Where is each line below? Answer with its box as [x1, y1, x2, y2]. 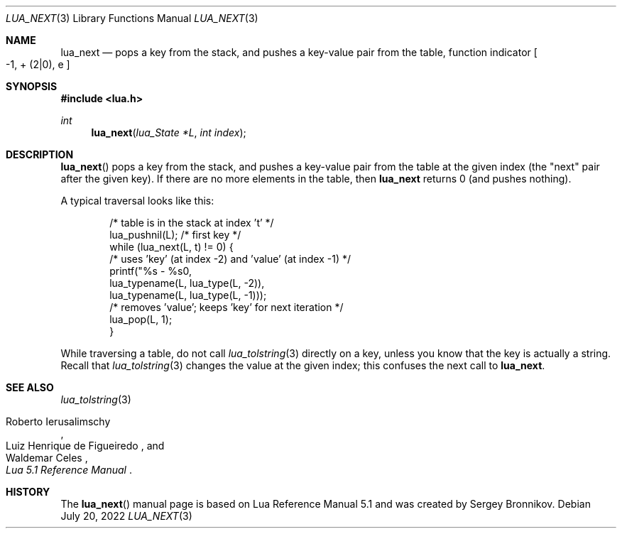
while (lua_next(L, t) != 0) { [109, 241, 234, 253]
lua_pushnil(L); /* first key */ [109, 229, 241, 241]
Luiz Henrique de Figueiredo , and [6, 440, 165, 452]
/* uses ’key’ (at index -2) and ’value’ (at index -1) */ [109, 253, 351, 265]
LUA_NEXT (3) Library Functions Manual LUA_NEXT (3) [6, 12, 258, 24]
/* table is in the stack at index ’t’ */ [109, 217, 274, 229]
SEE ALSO [6, 381, 54, 393]
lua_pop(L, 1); [109, 313, 173, 325]
